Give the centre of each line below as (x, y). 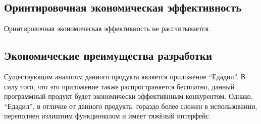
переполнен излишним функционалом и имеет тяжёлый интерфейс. (108, 116)
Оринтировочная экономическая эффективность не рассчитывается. (107, 28)
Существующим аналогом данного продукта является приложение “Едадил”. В (125, 76)
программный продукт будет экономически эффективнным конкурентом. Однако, (128, 96)
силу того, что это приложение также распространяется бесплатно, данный (119, 86)
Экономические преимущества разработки (108, 55)
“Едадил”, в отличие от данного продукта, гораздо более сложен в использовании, (131, 106)
